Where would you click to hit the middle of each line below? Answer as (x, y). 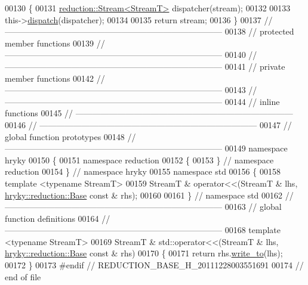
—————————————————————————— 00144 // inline (142, 101)
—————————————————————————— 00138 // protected (150, 31)
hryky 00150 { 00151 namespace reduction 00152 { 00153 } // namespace (139, 159)
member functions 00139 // (55, 43)
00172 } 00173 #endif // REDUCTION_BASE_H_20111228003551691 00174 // (154, 265)
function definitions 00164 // (58, 218)
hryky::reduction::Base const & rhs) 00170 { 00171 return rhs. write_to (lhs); (144, 253)
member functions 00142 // (55, 78)
